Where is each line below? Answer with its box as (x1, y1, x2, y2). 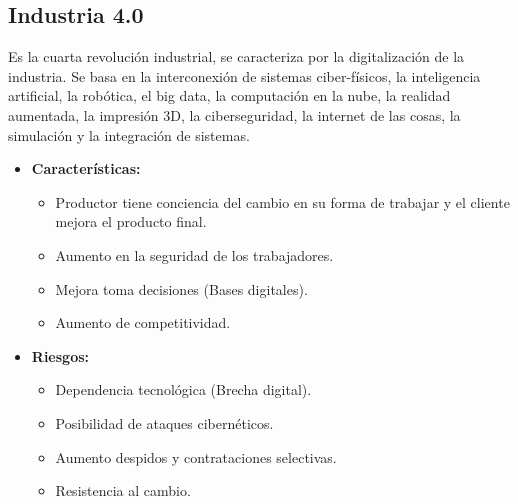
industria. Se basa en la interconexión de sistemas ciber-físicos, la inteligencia (8, 65, 481, 86)
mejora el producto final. (55, 211, 207, 232)
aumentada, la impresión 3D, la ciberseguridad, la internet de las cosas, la (8, 104, 461, 125)
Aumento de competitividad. (55, 312, 231, 333)
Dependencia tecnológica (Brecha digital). (55, 379, 312, 400)
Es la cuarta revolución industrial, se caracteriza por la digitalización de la (8, 46, 465, 67)
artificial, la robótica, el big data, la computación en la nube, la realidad (8, 85, 451, 106)
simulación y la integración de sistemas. (8, 124, 250, 145)
